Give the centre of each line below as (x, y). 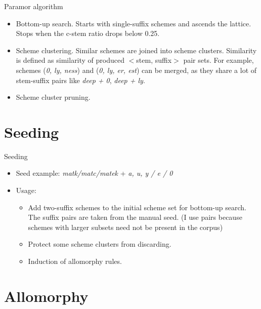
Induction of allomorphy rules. (75, 261)
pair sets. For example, (219, 60)
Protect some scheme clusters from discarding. (100, 244)
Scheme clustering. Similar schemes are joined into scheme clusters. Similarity (136, 50)
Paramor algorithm (34, 6)
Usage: (26, 190)
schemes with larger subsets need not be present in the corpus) (125, 227)
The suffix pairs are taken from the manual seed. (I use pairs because (135, 217)
